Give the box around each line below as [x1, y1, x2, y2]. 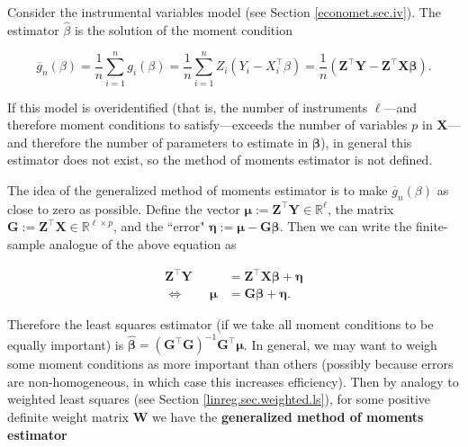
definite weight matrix [7, 407, 129, 425]
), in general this [320, 132, 412, 151]
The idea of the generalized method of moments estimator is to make [7, 180, 388, 199]
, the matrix [327, 199, 394, 218]
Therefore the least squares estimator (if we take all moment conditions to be [7, 315, 434, 334]
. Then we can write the [279, 217, 412, 236]
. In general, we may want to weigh [243, 335, 437, 353]
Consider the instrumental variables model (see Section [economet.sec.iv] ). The [7, 3, 441, 21]
